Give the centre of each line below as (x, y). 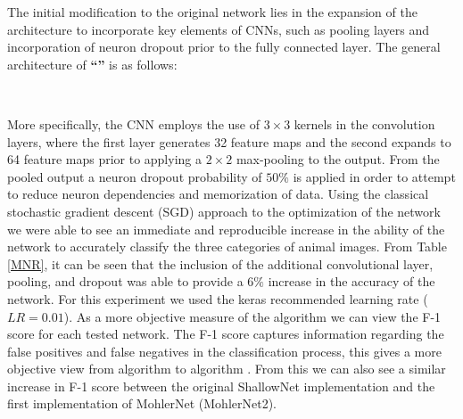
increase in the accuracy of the (351, 281)
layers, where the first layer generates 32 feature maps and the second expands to (229, 141)
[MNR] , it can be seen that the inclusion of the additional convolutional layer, (220, 263)
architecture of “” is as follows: (92, 64)
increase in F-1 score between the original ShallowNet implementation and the (221, 386)
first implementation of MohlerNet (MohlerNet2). (142, 403)
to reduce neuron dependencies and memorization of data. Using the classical (218, 194)
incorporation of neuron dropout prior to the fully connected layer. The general (224, 47)
